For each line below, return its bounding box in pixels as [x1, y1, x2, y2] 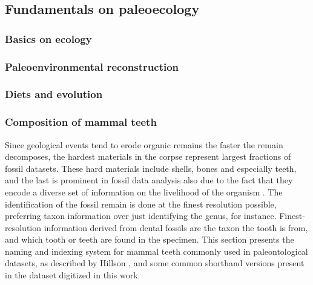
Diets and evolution [5, 87, 103, 102]
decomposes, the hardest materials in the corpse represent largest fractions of [5, 150, 291, 163]
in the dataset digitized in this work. [5, 269, 140, 281]
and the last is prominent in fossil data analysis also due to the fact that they [5, 174, 293, 186]
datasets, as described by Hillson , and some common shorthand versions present [5, 257, 305, 269]
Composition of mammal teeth [5, 114, 157, 129]
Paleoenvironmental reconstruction [5, 59, 179, 74]
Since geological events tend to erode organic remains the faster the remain [5, 138, 283, 151]
